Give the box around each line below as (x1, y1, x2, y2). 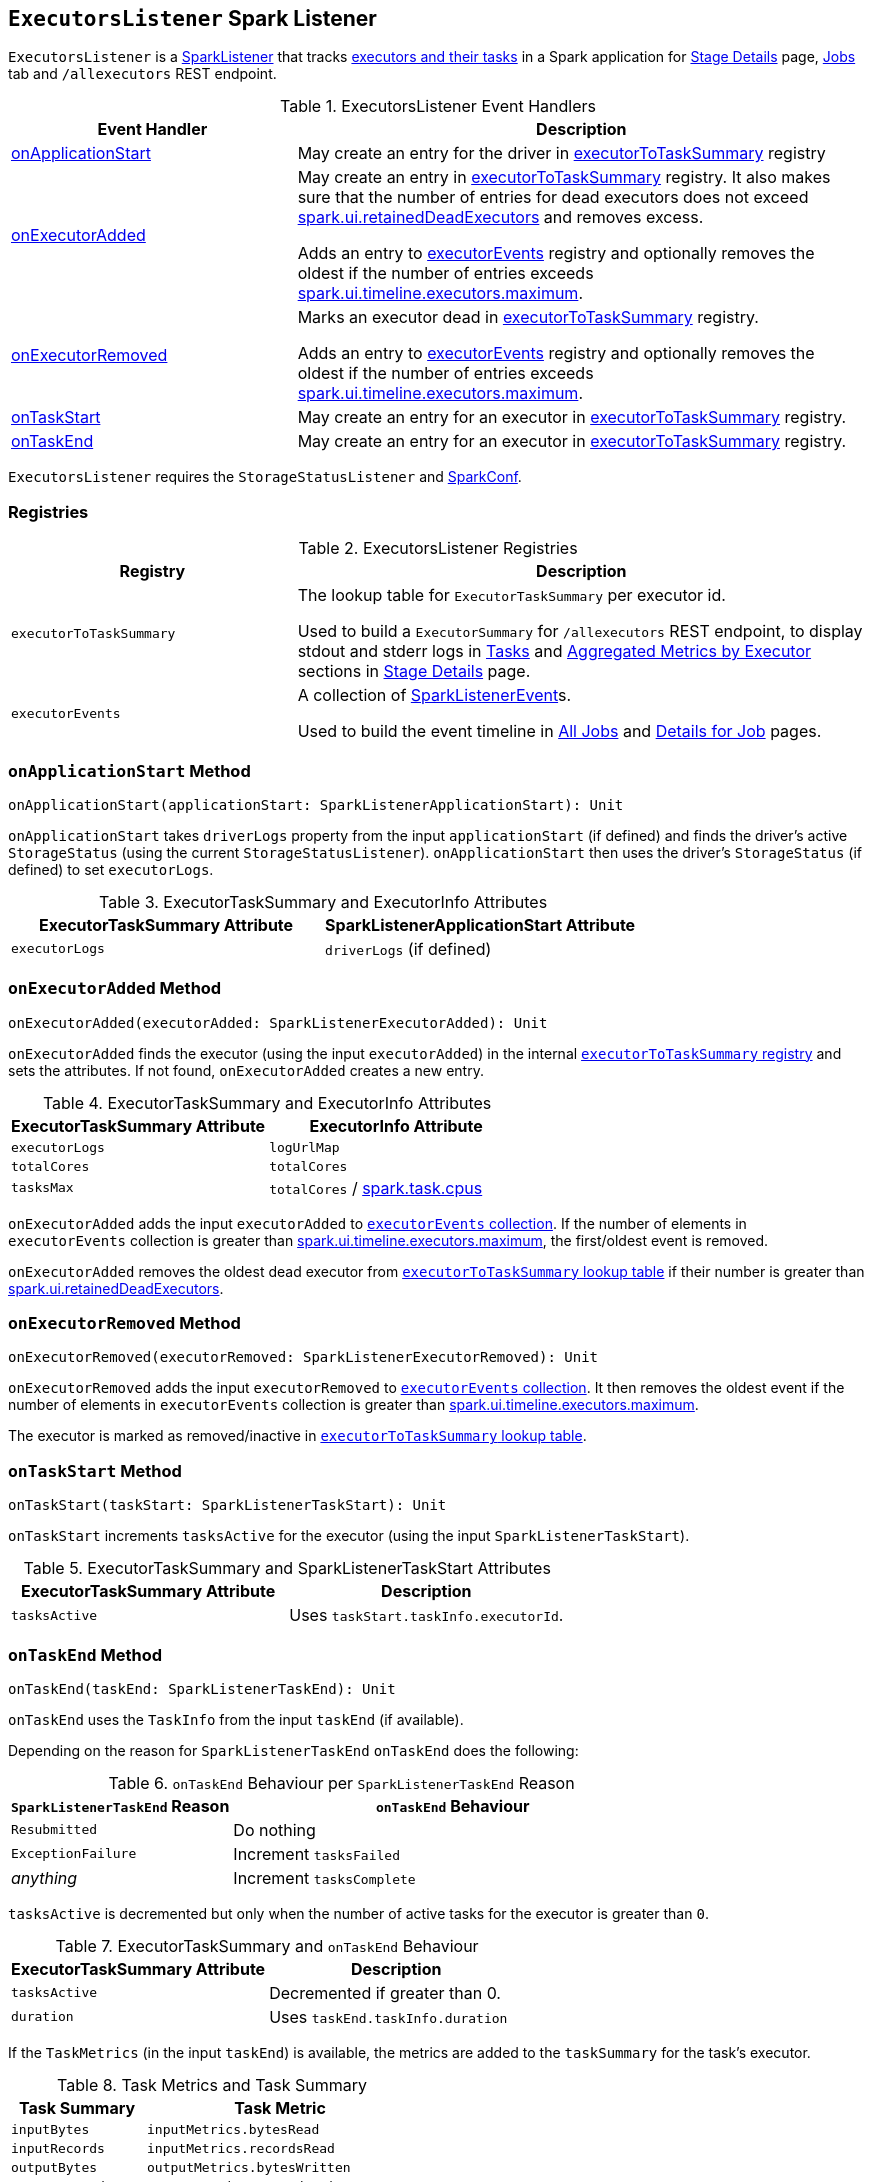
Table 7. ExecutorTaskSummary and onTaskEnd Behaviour (55, 1935, 479, 1956)
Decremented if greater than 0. (269, 1982, 501, 2003)
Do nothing (233, 1819, 316, 1840)
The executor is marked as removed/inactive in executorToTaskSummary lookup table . (8, 1427, 587, 1445)
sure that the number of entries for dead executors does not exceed (297, 187, 809, 208)
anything (11, 1867, 78, 1888)
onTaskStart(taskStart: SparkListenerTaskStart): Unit (8, 1497, 447, 1514)
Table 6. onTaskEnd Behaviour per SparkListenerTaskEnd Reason (108, 1772, 575, 1793)
